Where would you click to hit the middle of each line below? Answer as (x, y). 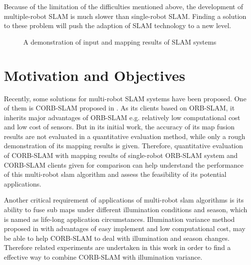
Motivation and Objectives (95, 75)
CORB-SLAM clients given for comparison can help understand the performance (124, 164)
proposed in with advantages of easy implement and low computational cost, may (125, 228)
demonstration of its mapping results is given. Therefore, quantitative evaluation (124, 146)
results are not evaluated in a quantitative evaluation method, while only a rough (125, 136)
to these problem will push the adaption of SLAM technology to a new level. (118, 25)
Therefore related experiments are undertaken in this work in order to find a (117, 247)
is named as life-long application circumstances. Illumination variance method (119, 219)
